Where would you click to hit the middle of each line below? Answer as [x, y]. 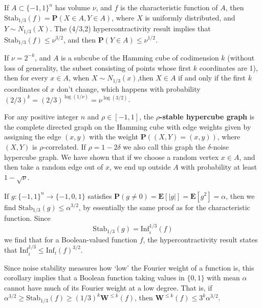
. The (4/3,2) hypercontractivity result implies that [130, 28]
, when [79, 78]
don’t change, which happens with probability [129, 88]
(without [241, 57]
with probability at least [219, 167]
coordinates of [26, 88]
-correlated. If [64, 147]
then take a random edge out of [54, 167]
